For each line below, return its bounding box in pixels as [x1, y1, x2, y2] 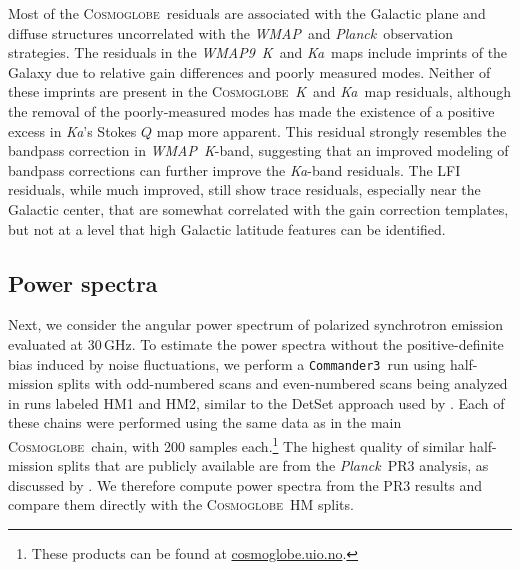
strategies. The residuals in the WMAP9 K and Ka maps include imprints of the [8, 42, 508, 63]
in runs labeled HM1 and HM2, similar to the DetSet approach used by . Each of [8, 392, 505, 413]
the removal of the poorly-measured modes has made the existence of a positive [8, 100, 495, 121]
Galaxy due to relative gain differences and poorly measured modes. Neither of [8, 61, 491, 82]
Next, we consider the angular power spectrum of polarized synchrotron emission [8, 314, 503, 335]
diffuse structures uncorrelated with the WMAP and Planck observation [8, 22, 453, 43]
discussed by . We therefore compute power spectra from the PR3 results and [8, 474, 482, 495]
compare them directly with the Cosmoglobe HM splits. [8, 494, 354, 515]
